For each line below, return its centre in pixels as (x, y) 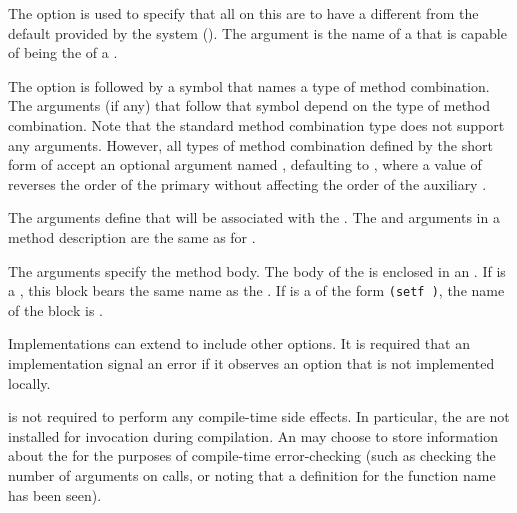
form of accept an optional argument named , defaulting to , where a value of (245, 164)
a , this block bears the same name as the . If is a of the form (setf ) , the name (256, 290)
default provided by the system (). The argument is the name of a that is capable (257, 32)
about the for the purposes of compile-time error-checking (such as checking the (252, 455)
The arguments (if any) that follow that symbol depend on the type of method (249, 105)
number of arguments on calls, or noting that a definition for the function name (252, 474)
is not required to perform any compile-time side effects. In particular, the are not (259, 416)
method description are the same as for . (132, 236)
